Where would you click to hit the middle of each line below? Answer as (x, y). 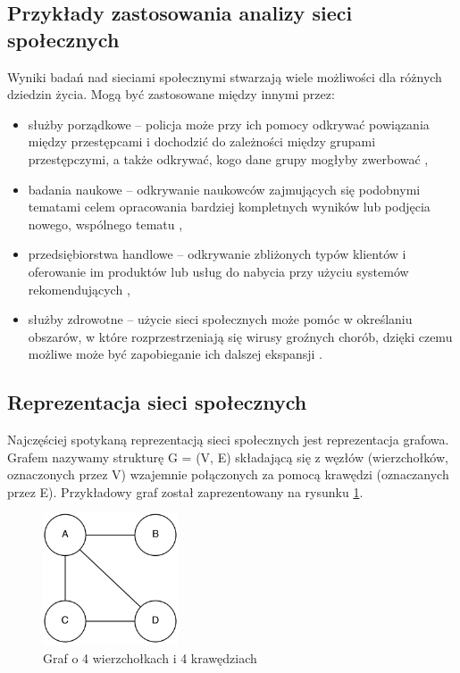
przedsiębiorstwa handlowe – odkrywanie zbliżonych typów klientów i (217, 254)
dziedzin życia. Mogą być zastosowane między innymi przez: (171, 94)
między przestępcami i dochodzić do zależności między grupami (202, 141)
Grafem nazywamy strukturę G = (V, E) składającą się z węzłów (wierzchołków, (228, 457)
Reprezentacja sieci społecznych (157, 402)
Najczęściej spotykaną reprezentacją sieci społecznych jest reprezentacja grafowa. (228, 440)
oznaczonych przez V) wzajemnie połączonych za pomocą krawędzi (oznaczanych (228, 474)
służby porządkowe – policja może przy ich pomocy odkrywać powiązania (229, 124)
